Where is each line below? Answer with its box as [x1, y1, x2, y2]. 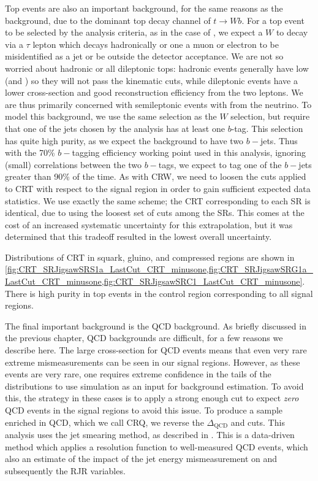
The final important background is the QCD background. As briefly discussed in [5, 319, 306, 332]
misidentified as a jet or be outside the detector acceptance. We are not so [5, 50, 284, 63]
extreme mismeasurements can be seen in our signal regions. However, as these [5, 355, 300, 368]
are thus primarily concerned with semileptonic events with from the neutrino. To [5, 98, 312, 110]
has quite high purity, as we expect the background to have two [5, 134, 244, 147]
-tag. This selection [231, 121, 303, 134]
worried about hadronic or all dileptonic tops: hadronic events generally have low [5, 61, 309, 74]
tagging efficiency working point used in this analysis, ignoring [72, 146, 306, 159]
